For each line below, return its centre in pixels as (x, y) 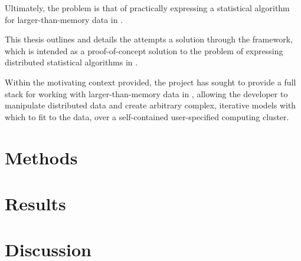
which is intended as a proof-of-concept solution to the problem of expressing (144, 50)
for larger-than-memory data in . (64, 19)
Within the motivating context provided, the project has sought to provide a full (150, 82)
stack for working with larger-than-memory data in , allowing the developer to (146, 93)
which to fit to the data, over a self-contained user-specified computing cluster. (147, 116)
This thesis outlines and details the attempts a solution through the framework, (149, 39)
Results (35, 203)
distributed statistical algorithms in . (71, 62)
